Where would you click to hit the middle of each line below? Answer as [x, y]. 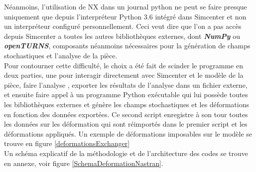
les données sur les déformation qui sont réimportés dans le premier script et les [126, 124]
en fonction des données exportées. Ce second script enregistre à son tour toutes [126, 114]
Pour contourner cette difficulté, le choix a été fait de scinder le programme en [124, 65]
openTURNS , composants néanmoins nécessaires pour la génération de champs [127, 46]
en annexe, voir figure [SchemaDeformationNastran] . [84, 163]
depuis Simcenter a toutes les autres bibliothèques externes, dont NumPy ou [122, 36]
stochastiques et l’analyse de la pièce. [61, 55]
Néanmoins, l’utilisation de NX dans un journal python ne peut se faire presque [126, 6]
